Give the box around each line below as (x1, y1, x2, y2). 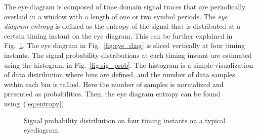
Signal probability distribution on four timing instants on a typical (24, 115, 226, 125)
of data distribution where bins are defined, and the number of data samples (4, 69, 235, 80)
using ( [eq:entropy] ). (4, 98, 66, 108)
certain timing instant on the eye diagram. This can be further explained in (4, 30, 233, 41)
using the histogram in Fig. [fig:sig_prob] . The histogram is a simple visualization (4, 59, 253, 70)
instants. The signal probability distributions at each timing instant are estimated (4, 49, 252, 60)
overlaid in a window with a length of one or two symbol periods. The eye (4, 11, 228, 21)
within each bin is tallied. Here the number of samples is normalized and (4, 79, 224, 89)
